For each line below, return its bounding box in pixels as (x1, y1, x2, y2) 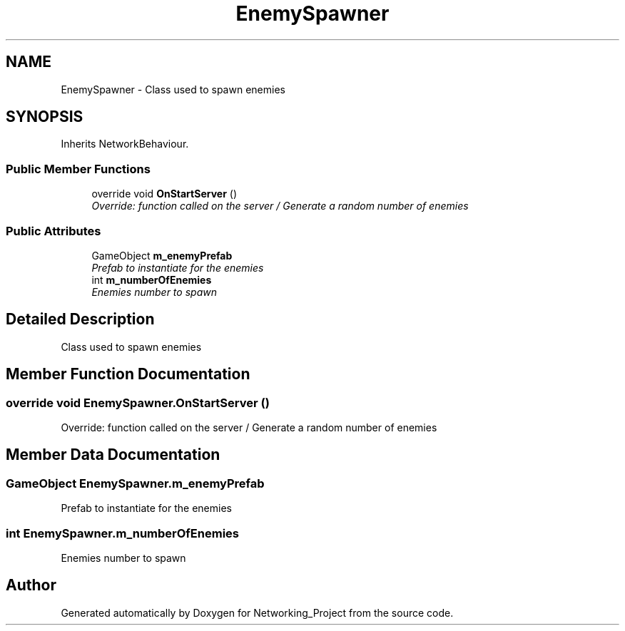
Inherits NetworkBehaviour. (61, 138, 189, 150)
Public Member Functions (6, 161, 151, 176)
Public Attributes (6, 223, 101, 238)
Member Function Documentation (6, 365, 250, 384)
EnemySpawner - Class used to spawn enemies (61, 83, 285, 96)
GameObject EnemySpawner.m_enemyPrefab (6, 476, 265, 491)
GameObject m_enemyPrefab (91, 249, 233, 262)
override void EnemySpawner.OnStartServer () (6, 395, 270, 410)
